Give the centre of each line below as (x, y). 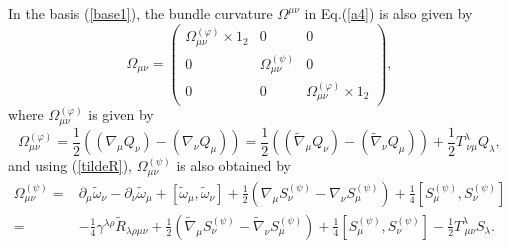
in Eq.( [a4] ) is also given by (388, 13)
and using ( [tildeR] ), (70, 165)
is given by (121, 114)
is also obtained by (233, 165)
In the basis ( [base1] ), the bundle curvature (140, 13)
